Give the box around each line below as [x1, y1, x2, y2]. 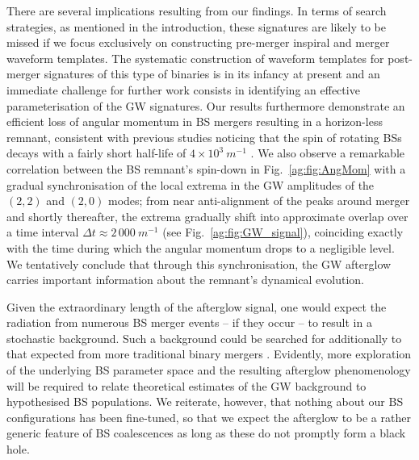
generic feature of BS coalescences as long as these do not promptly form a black [6, 424, 406, 441]
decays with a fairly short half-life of [6, 144, 186, 161]
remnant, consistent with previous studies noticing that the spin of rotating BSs [6, 128, 402, 145]
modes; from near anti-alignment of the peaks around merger [107, 192, 410, 209]
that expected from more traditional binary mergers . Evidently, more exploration [6, 345, 412, 362]
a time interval [6, 224, 79, 240]
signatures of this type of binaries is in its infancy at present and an [44, 65, 380, 82]
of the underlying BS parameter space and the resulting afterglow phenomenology [6, 362, 411, 378]
